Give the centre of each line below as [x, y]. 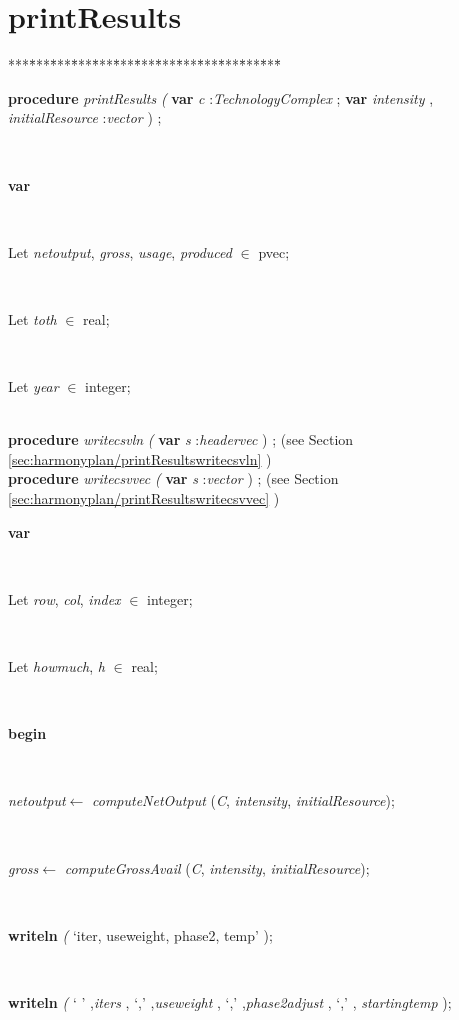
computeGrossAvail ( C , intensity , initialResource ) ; [217, 867]
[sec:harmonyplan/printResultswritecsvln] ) [140, 458]
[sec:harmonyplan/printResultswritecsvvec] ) [144, 498]
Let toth [32, 318]
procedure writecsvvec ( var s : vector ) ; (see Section [173, 478]
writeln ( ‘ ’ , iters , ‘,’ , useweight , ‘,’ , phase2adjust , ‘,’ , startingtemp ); [230, 1001]
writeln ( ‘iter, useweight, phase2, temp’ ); [140, 934]
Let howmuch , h [56, 666]
